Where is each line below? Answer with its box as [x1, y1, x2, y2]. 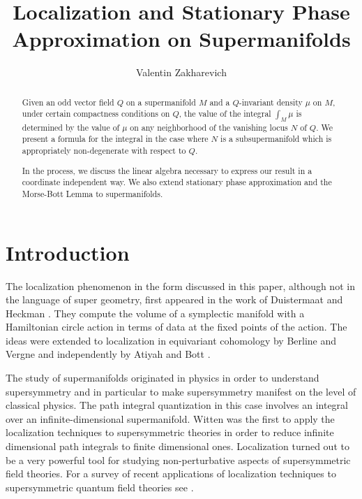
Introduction [6, 238, 130, 266]
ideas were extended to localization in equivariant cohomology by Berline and [6, 333, 337, 347]
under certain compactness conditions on [22, 108, 170, 120]
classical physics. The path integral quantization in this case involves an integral [6, 398, 348, 412]
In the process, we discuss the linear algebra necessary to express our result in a [22, 164, 312, 176]
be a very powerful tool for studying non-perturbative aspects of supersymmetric [6, 452, 351, 467]
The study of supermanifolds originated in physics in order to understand [6, 370, 319, 385]
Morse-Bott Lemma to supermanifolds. [22, 187, 163, 199]
